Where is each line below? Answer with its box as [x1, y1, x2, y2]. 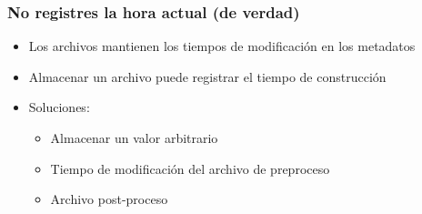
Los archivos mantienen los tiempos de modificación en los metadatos [28, 36, 416, 56]
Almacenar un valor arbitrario [50, 128, 218, 147]
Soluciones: [28, 97, 90, 117]
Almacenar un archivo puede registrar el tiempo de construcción [28, 66, 387, 86]
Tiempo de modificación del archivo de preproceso [50, 158, 330, 178]
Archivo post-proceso [50, 189, 168, 209]
